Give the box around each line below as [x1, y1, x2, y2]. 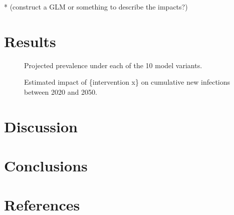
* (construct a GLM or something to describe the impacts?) [4, 2, 188, 12]
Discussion [4, 116, 78, 136]
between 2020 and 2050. [24, 86, 97, 97]
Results [4, 31, 56, 51]
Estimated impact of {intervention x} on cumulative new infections [24, 77, 230, 87]
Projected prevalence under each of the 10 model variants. [24, 60, 202, 70]
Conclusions [4, 155, 88, 176]
